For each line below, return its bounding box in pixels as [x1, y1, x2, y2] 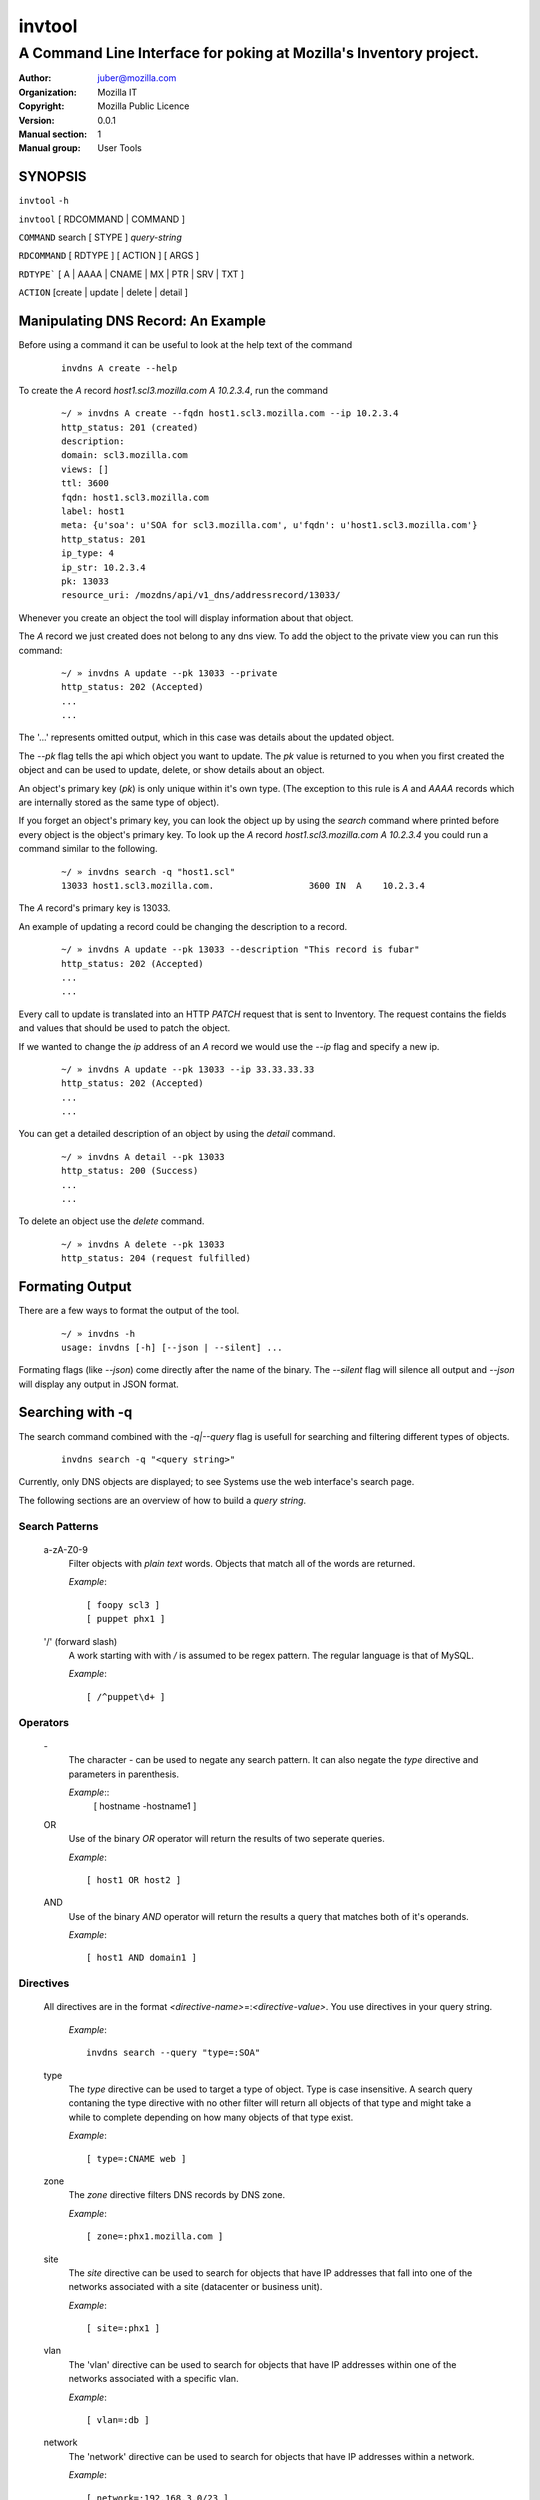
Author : [18, 72, 52, 84]
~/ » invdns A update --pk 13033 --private [61, 667, 278, 679]
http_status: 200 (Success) [61, 1165, 199, 1177]
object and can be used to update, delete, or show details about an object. [18, 764, 325, 776]
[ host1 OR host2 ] [86, 1874, 182, 1885]
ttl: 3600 [61, 478, 109, 489]
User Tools [97, 142, 142, 154]
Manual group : [18, 142, 81, 154]
